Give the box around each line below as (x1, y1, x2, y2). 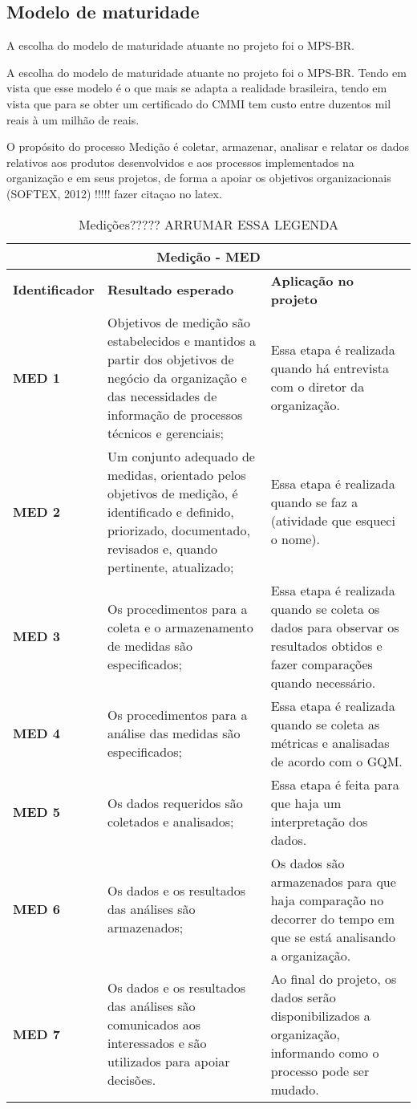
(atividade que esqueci (270, 511, 395, 530)
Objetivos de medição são (107, 312, 250, 331)
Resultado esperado (107, 280, 234, 299)
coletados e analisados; (107, 811, 234, 831)
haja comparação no (270, 890, 384, 909)
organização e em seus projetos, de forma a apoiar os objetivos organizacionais (6, 169, 391, 186)
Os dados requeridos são (107, 793, 243, 812)
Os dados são (270, 853, 345, 872)
